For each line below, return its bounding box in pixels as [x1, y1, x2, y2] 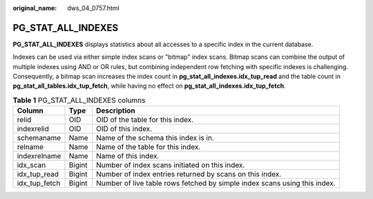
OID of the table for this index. [95, 115, 194, 124]
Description [95, 106, 136, 115]
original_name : [12, 4, 57, 12]
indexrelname [17, 151, 61, 161]
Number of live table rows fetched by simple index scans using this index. [95, 178, 336, 188]
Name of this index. [95, 151, 160, 161]
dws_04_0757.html [67, 4, 120, 12]
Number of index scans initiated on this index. [95, 160, 245, 170]
